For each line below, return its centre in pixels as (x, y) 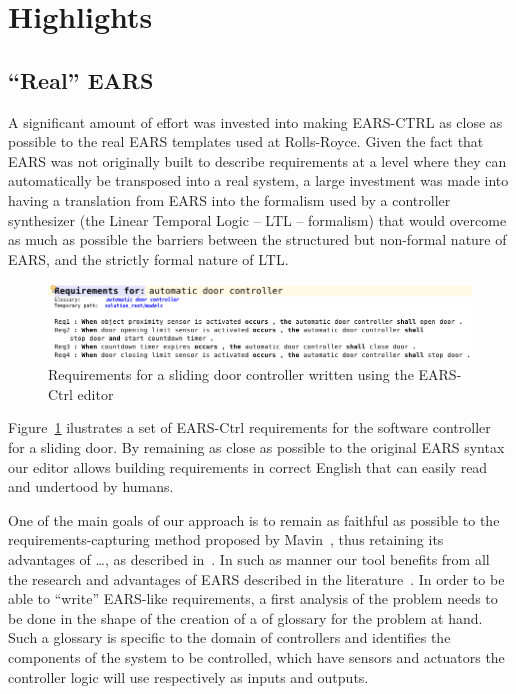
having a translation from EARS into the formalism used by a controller (229, 199)
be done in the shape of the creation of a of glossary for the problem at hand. (245, 617)
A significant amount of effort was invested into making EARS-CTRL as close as (255, 121)
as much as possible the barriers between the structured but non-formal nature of (257, 239)
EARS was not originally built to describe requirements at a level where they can (257, 160)
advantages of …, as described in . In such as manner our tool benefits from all (249, 558)
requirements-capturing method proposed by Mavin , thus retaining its (226, 539)
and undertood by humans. (91, 486)
